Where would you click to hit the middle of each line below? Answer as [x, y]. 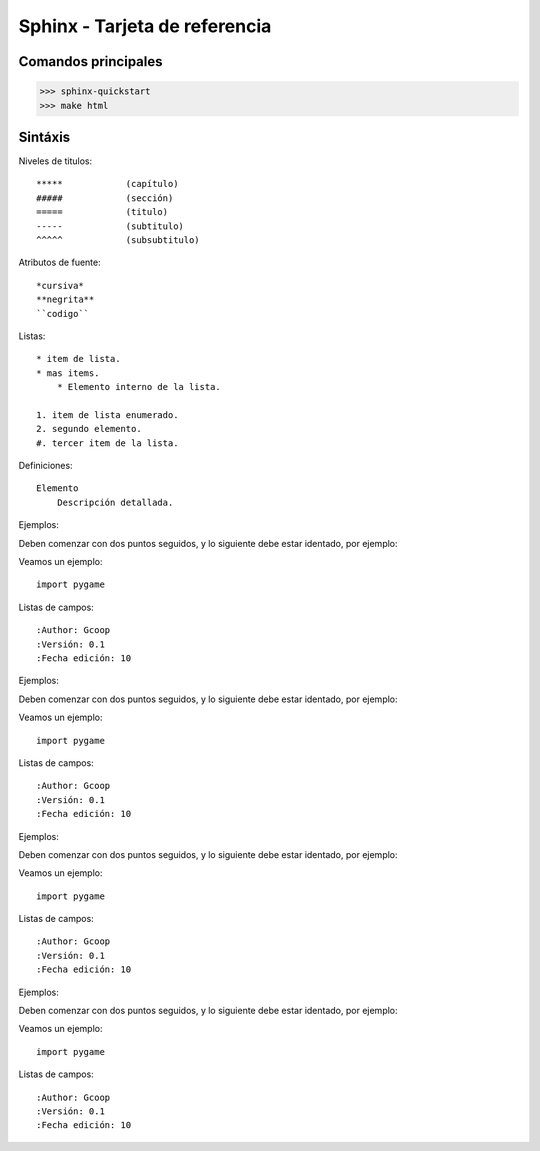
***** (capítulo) [107, 184]
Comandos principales [90, 61]
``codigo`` [63, 313]
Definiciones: [46, 466]
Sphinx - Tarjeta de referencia [145, 26]
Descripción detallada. [115, 502]
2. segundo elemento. [89, 429]
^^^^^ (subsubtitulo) [118, 240]
